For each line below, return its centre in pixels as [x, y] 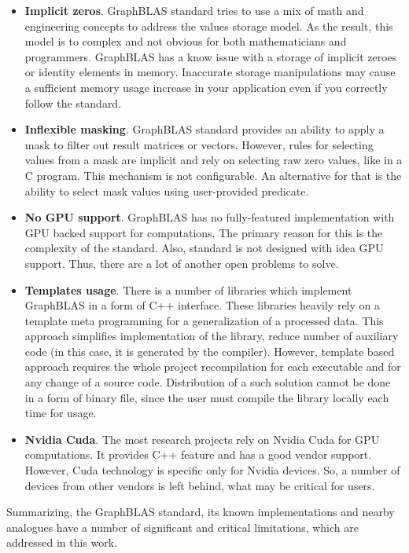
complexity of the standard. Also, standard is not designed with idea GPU [204, 248]
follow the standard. [73, 103]
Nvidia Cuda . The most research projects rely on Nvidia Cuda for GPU [202, 439]
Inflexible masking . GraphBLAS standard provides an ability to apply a [204, 129]
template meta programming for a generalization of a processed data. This [204, 320]
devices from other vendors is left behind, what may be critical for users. [200, 485]
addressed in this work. [62, 542]
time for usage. [61, 413]
